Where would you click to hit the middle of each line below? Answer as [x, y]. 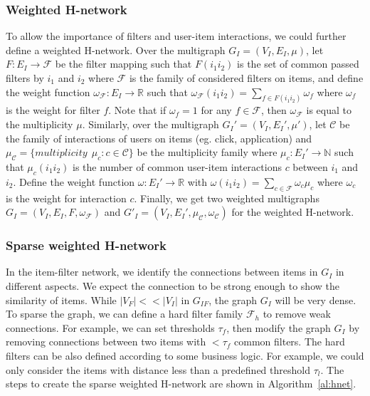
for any [216, 110]
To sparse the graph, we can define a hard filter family [125, 314]
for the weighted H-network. [293, 212]
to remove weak [297, 314]
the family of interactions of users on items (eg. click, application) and [159, 138]
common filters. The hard [290, 342]
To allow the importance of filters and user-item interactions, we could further [176, 36]
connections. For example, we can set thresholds [110, 327]
